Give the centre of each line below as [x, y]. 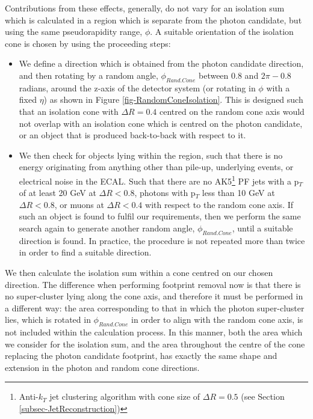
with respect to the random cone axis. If [219, 204]
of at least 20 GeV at [57, 193]
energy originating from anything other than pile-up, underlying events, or [156, 167]
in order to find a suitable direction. [85, 252]
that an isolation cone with [69, 111]
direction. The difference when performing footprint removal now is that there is [153, 284]
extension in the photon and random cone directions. [102, 367]
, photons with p [165, 193]
